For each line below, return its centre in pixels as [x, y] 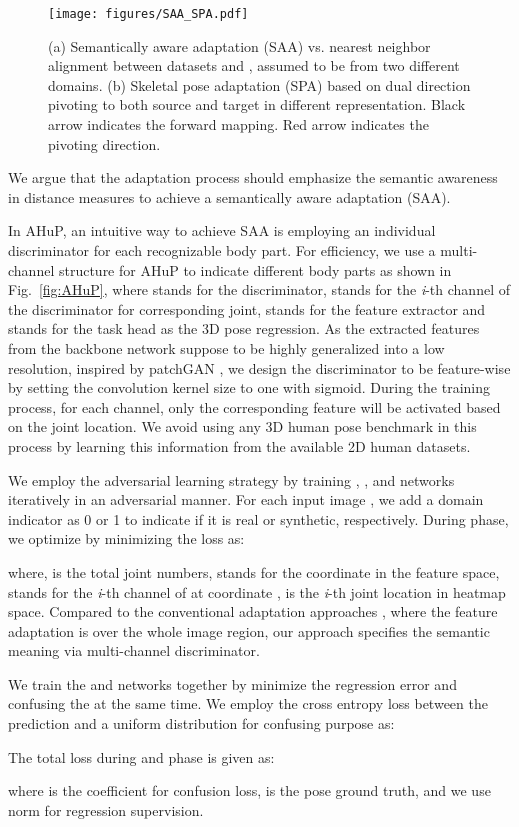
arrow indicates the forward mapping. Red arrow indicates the [238, 124]
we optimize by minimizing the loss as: [126, 538]
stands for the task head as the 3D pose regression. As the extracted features [244, 328]
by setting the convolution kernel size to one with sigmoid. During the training [249, 387]
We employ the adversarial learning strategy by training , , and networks [231, 479]
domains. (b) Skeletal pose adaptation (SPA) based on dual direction [259, 84]
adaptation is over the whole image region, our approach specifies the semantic [249, 630]
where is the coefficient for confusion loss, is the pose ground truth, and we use [249, 790]
